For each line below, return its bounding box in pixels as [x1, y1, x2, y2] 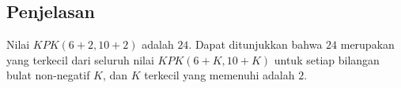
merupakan [340, 36, 395, 53]
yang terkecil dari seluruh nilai [6, 51, 154, 68]
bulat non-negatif [6, 67, 90, 83]
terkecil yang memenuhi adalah [144, 67, 295, 83]
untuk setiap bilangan [274, 51, 380, 68]
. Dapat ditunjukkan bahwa [188, 36, 323, 53]
